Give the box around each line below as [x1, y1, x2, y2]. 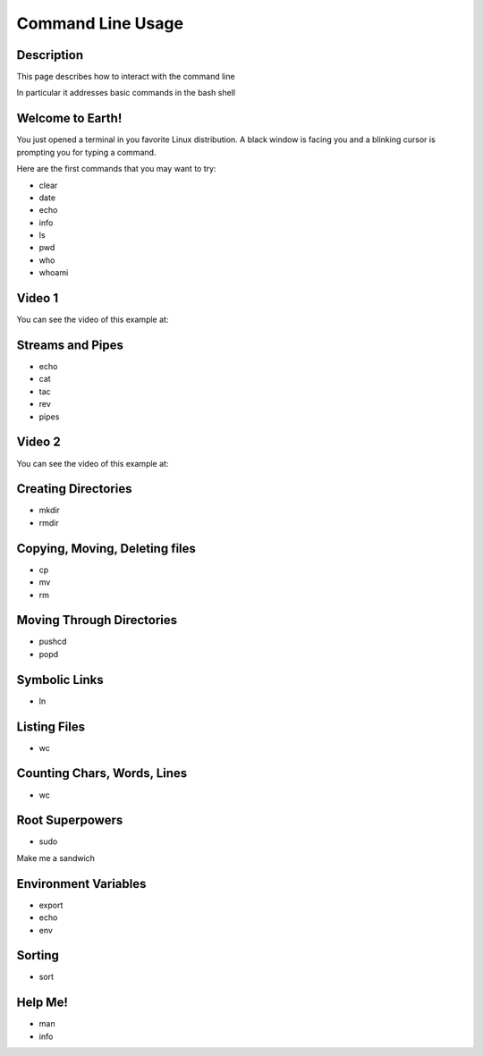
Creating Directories [16, 481, 132, 496]
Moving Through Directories [16, 612, 178, 628]
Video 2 [16, 435, 62, 450]
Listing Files [16, 719, 86, 734]
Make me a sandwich [16, 852, 96, 863]
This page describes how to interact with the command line [16, 72, 236, 82]
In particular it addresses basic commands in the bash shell [16, 88, 236, 98]
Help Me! [16, 995, 69, 1010]
